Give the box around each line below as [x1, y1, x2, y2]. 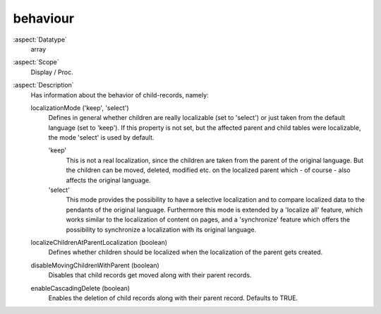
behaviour [13, 11, 74, 26]
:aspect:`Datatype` [13, 35, 67, 44]
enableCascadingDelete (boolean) [30, 284, 131, 292]
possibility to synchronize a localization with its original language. [66, 225, 257, 234]
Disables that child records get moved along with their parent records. [48, 271, 252, 279]
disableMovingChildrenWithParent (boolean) [30, 261, 160, 270]
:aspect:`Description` [13, 81, 74, 90]
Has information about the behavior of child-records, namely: [30, 90, 209, 99]
